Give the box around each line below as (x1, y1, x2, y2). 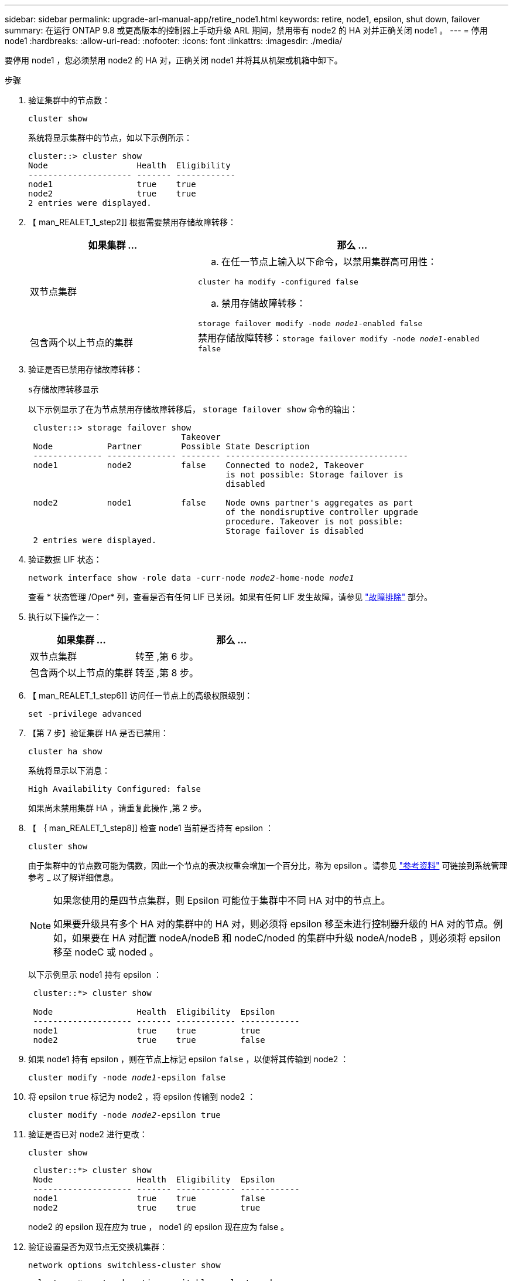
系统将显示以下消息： (28, 765, 110, 775)
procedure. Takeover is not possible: (225, 517, 403, 526)
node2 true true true (33, 1203, 261, 1212)
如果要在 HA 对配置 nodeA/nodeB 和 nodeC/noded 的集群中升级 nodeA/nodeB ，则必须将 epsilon (72, 932, 501, 944)
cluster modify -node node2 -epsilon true (28, 1110, 221, 1120)
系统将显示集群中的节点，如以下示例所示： (28, 133, 192, 143)
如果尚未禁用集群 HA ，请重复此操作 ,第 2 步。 (28, 803, 207, 813)
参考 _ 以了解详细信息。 (28, 872, 119, 882)
